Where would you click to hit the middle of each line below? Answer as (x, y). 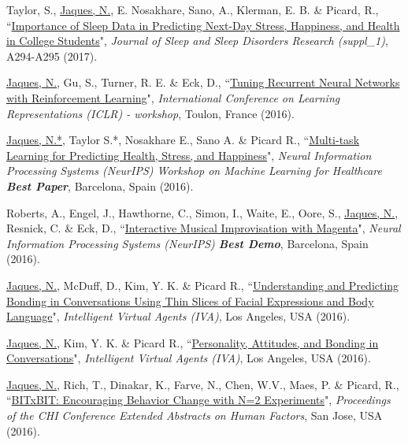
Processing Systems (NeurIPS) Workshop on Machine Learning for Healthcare (194, 171)
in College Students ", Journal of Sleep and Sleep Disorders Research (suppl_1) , (197, 41)
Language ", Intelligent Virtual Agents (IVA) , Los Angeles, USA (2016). (178, 316)
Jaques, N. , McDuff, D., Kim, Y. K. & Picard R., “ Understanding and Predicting (203, 285)
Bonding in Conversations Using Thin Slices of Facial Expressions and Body (190, 300)
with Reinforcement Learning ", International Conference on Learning (173, 97)
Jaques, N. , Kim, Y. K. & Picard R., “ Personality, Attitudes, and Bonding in (193, 342)
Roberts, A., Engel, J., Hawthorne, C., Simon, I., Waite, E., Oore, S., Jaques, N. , (202, 212)
